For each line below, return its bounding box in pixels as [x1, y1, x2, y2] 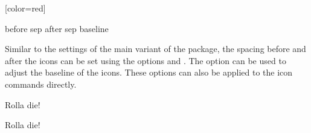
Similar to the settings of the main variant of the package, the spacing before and [5, 42, 306, 55]
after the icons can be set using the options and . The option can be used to [5, 54, 286, 66]
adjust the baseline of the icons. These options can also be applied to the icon [5, 66, 293, 79]
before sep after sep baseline [5, 22, 109, 34]
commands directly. [5, 77, 77, 90]
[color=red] [5, 2, 46, 14]
